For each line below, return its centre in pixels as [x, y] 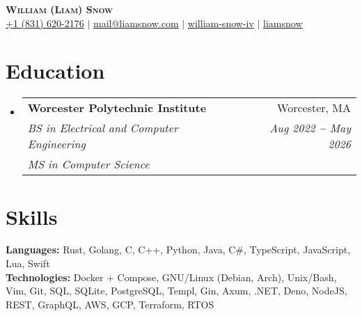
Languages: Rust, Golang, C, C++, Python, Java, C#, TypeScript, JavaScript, [178, 250]
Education [55, 71]
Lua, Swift [28, 263]
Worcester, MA [314, 108]
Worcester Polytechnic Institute [117, 108]
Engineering [56, 144]
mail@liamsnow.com [136, 23]
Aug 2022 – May [310, 128]
